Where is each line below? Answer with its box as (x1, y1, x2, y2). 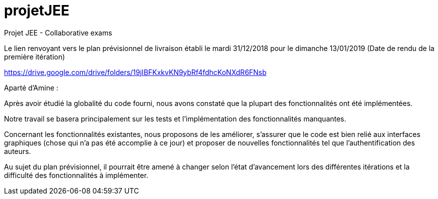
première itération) (4, 52, 65, 61)
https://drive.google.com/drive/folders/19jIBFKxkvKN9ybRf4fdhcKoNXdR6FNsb (4, 67, 267, 76)
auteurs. (4, 146, 31, 155)
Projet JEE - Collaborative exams (4, 28, 112, 37)
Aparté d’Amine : (4, 83, 59, 92)
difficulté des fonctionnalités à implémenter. (4, 170, 148, 179)
